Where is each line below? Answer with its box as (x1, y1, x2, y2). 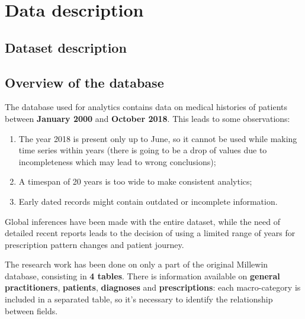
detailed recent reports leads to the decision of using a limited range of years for (5, 227, 296, 239)
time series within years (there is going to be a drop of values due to (18, 144, 267, 156)
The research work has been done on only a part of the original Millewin (5, 258, 268, 270)
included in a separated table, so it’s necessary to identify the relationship (5, 293, 273, 305)
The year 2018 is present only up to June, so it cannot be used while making (18, 132, 297, 144)
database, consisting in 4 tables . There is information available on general (5, 269, 280, 282)
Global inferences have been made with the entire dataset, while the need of (5, 215, 281, 227)
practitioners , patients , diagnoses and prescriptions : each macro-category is (5, 281, 301, 294)
